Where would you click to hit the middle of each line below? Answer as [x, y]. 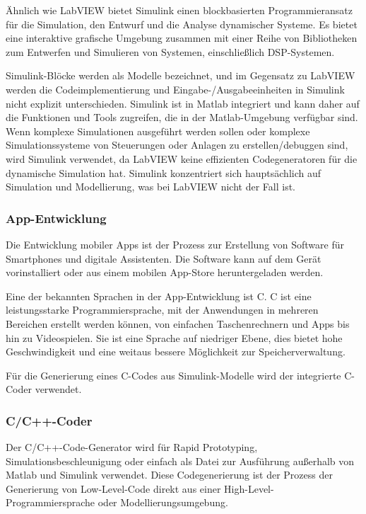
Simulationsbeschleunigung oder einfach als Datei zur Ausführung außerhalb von [180, 461]
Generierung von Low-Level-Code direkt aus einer [113, 488]
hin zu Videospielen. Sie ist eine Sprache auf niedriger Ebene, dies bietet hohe [174, 337]
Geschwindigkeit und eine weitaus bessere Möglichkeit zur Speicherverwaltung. [176, 352]
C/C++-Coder [49, 420]
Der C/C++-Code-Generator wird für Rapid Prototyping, [132, 447]
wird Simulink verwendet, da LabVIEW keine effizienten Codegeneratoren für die [182, 158]
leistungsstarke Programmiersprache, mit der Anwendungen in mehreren [162, 310]
